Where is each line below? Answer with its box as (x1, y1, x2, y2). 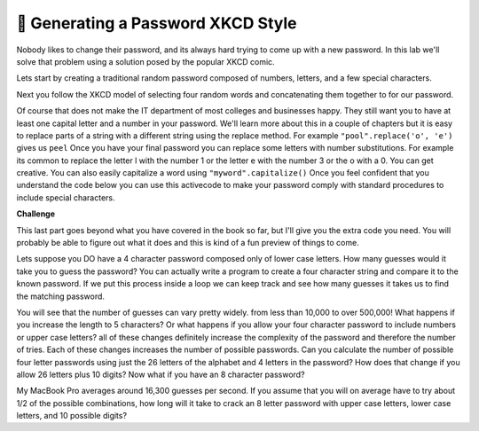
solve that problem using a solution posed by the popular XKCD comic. (16, 56, 275, 67)
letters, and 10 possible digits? (16, 411, 128, 421)
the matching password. (16, 291, 106, 302)
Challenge (16, 208, 56, 219)
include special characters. (16, 192, 115, 203)
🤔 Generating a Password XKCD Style (16, 13, 297, 33)
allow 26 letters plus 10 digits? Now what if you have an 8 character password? (16, 369, 305, 380)
